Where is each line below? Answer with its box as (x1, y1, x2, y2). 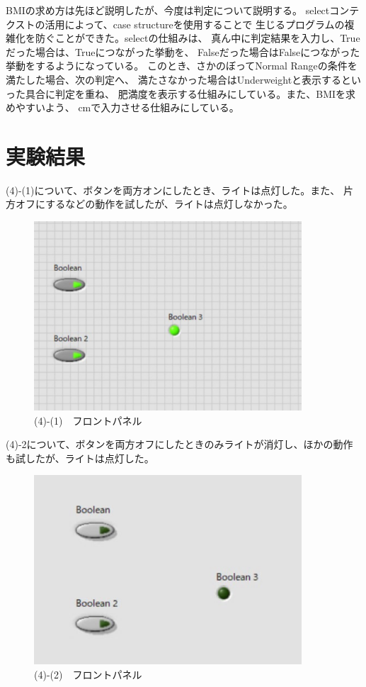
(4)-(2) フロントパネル (34, 666, 142, 681)
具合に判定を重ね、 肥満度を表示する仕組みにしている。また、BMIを (25, 86, 346, 101)
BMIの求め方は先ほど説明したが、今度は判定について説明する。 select (6, 3, 330, 17)
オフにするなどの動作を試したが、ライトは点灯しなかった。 (15, 196, 293, 211)
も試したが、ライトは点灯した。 (6, 450, 154, 465)
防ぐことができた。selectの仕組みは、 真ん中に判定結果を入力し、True (35, 30, 360, 45)
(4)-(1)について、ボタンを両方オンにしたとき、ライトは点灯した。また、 (6, 182, 341, 197)
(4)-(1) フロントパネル (34, 413, 142, 428)
